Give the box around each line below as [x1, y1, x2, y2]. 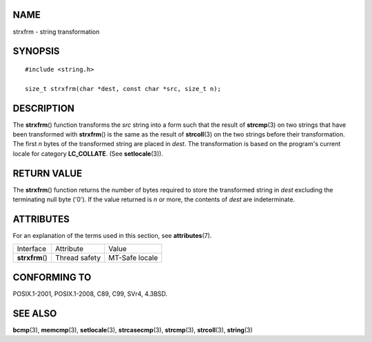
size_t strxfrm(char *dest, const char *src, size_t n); [25, 85, 222, 92]
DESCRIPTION [12, 102, 75, 114]
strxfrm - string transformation [12, 28, 100, 36]
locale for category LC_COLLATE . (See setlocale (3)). [12, 149, 163, 158]
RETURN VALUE [12, 168, 83, 179]
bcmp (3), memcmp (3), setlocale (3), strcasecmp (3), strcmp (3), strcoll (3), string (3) [12, 325, 253, 334]
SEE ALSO [12, 308, 57, 319]
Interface [17, 244, 47, 254]
